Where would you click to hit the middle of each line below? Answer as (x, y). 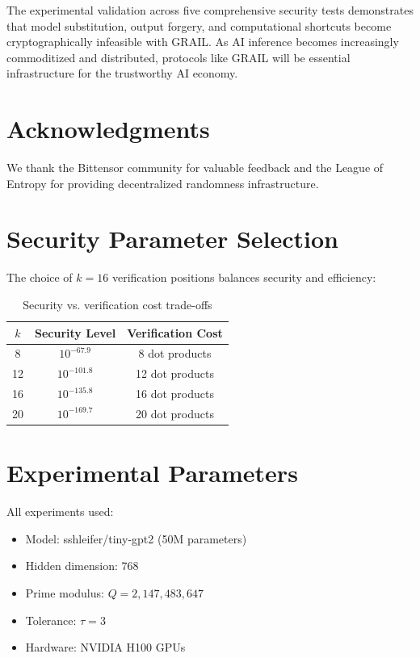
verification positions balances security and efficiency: (244, 277)
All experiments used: (60, 511)
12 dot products (174, 373)
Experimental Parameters (152, 473)
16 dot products (174, 394)
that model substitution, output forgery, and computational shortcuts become (199, 25)
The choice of (40, 277)
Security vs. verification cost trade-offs (118, 304)
